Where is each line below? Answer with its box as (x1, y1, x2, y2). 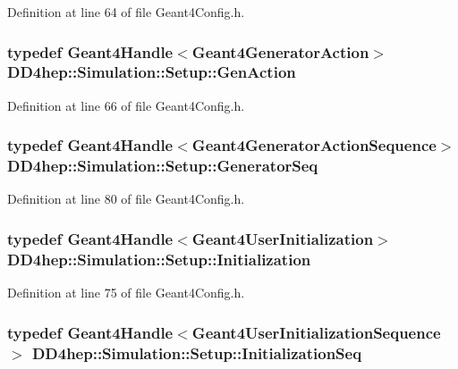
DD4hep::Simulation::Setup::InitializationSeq (31, 341, 362, 364)
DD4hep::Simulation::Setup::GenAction (7, 61, 296, 83)
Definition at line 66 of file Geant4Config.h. (7, 96, 245, 114)
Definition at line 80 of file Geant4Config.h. (7, 189, 245, 208)
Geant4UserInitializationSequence (191, 321, 441, 343)
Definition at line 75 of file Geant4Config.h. (7, 283, 245, 302)
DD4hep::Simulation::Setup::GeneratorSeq (7, 155, 318, 177)
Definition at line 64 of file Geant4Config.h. (7, 3, 245, 21)
